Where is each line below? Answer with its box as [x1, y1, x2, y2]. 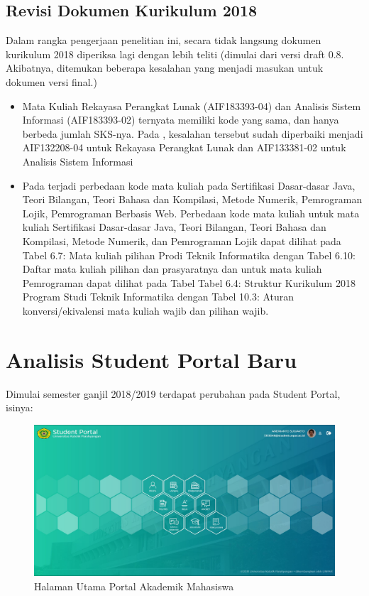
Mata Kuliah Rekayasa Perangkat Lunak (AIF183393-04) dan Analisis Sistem [22, 98, 361, 113]
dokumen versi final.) [6, 74, 97, 89]
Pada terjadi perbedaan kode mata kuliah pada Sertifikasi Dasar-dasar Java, [22, 178, 356, 193]
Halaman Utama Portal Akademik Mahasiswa [34, 579, 234, 594]
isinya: [6, 400, 33, 415]
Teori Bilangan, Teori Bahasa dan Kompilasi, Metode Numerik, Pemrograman [22, 192, 363, 207]
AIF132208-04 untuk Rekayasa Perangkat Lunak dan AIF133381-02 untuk [22, 140, 346, 155]
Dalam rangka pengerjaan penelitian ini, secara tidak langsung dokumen [6, 33, 321, 48]
